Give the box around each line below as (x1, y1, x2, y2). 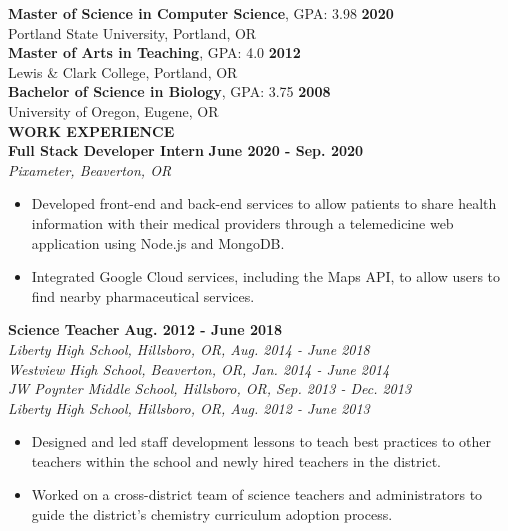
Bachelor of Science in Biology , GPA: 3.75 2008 (8, 81, 331, 102)
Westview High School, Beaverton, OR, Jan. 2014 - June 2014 (8, 358, 390, 379)
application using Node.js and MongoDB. (31, 232, 285, 253)
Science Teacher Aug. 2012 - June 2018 (8, 319, 283, 340)
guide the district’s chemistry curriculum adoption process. (31, 504, 393, 525)
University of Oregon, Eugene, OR (8, 100, 219, 121)
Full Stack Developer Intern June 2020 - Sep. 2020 (8, 140, 364, 161)
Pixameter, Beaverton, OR (8, 159, 172, 180)
